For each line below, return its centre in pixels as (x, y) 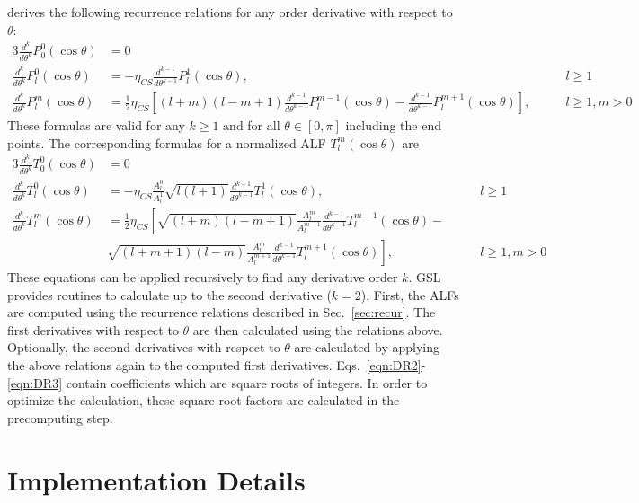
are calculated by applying (367, 347)
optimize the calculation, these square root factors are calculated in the (204, 400)
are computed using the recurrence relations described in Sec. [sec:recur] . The (222, 312)
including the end (394, 125)
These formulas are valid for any (96, 125)
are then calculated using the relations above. (318, 329)
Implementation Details (156, 479)
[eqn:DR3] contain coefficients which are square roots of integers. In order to (217, 382)
